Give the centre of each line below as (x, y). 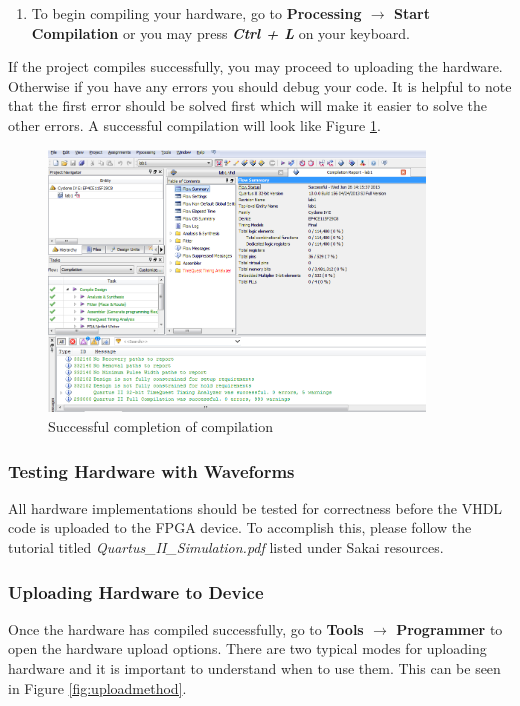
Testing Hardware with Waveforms (151, 470)
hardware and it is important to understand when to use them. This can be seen (254, 668)
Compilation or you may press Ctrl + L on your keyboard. (221, 32)
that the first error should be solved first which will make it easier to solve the (247, 105)
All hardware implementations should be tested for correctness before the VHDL (255, 507)
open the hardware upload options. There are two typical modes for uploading (247, 648)
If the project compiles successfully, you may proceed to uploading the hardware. (255, 66)
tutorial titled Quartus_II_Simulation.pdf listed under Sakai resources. (226, 547)
